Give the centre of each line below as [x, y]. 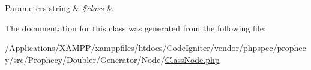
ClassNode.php [192, 59]
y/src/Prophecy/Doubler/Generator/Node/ [85, 59]
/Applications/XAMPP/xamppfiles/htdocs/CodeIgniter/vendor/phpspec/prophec [155, 48]
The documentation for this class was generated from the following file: [135, 28]
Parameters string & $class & [59, 8]
